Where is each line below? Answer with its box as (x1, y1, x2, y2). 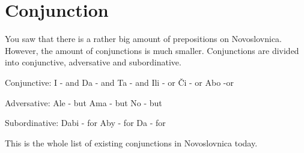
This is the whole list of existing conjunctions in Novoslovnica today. (5, 136, 258, 149)
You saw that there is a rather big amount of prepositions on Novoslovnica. (5, 32, 282, 45)
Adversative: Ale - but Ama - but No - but (5, 96, 162, 109)
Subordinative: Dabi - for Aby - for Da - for (5, 116, 166, 129)
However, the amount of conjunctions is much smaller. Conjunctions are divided (5, 44, 299, 56)
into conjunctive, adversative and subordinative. (5, 56, 181, 68)
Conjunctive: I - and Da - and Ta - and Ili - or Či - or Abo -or (5, 76, 234, 88)
